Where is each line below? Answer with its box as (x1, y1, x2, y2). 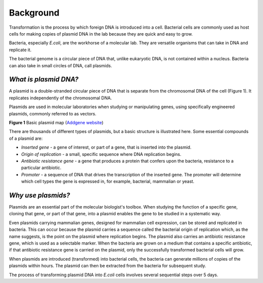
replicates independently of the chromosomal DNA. (9, 95, 112, 101)
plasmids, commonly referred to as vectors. (9, 111, 97, 116)
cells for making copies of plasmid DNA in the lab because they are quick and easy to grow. (9, 31, 193, 37)
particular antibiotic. (21, 165, 62, 170)
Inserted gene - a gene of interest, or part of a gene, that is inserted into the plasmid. (21, 144, 192, 151)
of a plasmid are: (9, 135, 43, 141)
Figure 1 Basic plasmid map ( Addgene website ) (9, 119, 104, 125)
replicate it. (9, 47, 32, 53)
